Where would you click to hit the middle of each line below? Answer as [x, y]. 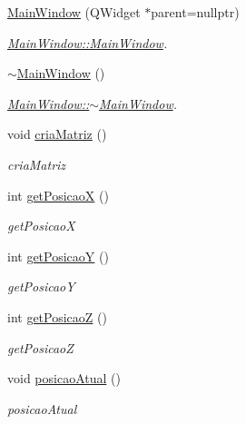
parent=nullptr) [195, 12]
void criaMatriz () [57, 134]
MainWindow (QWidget [74, 12]
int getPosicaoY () [58, 256]
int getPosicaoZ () [57, 316]
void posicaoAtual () [64, 378]
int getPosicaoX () [58, 195]
